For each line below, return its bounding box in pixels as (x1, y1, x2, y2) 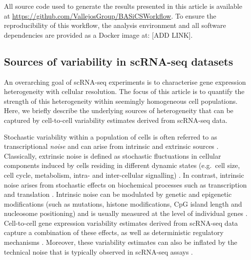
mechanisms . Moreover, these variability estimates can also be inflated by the (4, 237, 237, 247)
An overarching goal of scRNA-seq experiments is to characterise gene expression (4, 76, 246, 87)
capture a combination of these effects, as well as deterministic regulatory (4, 227, 224, 237)
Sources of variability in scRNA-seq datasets (4, 53, 233, 69)
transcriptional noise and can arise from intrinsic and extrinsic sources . (4, 141, 219, 151)
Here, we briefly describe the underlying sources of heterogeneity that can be (4, 105, 233, 116)
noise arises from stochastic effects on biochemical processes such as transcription (4, 179, 247, 189)
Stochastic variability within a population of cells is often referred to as (4, 131, 217, 142)
